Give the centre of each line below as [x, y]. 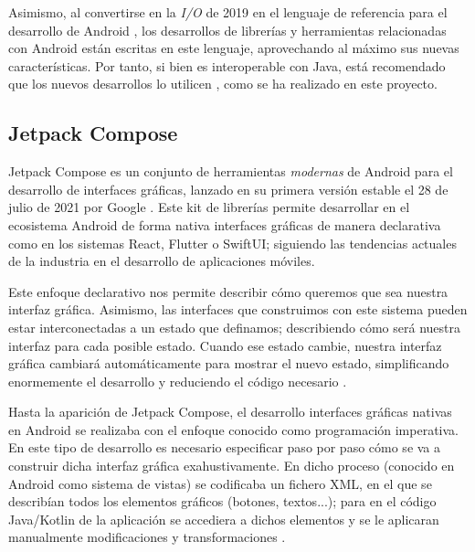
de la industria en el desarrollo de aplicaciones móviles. [162, 261]
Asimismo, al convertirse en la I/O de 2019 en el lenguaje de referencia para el [228, 12]
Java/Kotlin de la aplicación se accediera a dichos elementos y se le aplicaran [224, 519]
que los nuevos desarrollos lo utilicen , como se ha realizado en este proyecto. [223, 84]
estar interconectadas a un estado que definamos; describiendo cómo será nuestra [234, 327]
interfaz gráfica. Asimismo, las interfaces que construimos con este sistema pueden [238, 309]
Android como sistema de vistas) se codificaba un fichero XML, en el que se [220, 483]
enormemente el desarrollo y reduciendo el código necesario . [178, 381]
